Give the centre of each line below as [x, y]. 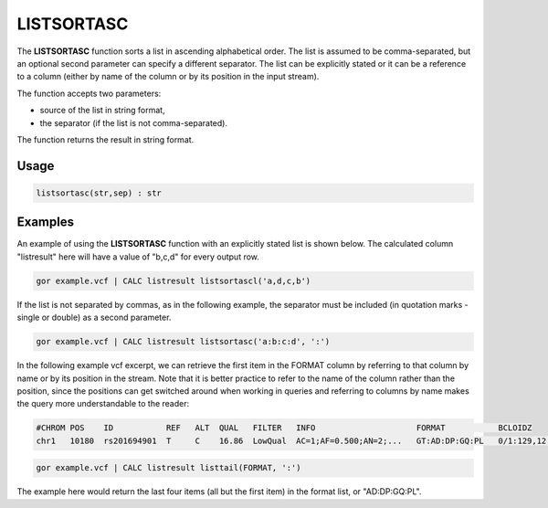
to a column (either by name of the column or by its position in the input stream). [168, 77]
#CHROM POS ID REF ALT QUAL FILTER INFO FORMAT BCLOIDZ [284, 428]
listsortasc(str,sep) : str [99, 193]
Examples [46, 222]
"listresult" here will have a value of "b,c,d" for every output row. [138, 257]
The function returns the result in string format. [105, 139]
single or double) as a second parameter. [94, 317]
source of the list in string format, [102, 111]
